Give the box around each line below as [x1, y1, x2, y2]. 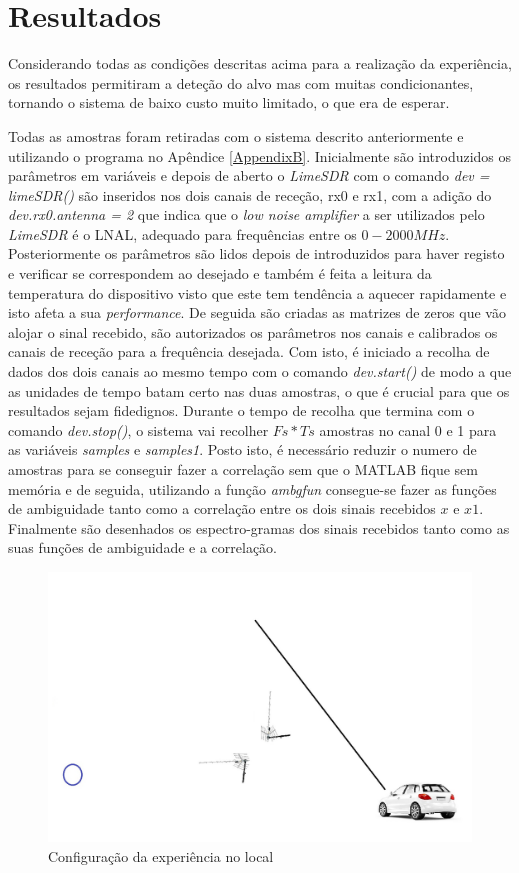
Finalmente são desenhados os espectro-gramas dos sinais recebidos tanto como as [8, 517, 510, 538]
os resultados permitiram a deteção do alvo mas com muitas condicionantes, [8, 72, 474, 93]
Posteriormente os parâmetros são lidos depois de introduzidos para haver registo [8, 243, 505, 264]
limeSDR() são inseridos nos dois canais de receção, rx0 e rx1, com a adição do [8, 184, 492, 205]
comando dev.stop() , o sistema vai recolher [8, 419, 269, 440]
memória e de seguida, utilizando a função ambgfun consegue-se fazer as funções [8, 478, 497, 499]
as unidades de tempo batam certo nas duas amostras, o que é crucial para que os [8, 380, 510, 401]
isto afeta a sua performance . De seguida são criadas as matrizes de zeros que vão [8, 302, 506, 323]
